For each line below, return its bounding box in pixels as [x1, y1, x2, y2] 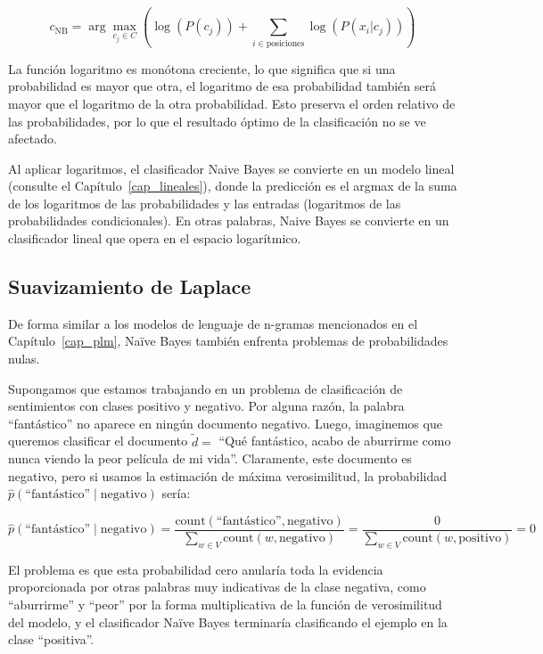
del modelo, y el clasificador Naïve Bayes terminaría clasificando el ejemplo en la [8, 612, 448, 631]
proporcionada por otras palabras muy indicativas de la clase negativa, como [8, 577, 426, 596]
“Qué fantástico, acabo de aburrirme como [218, 431, 451, 450]
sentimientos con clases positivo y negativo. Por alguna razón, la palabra [8, 396, 405, 415]
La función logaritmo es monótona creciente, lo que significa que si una [8, 59, 396, 78]
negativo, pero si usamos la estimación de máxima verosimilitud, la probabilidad [8, 466, 448, 485]
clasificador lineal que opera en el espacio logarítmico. [8, 229, 301, 248]
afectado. [8, 129, 57, 148]
